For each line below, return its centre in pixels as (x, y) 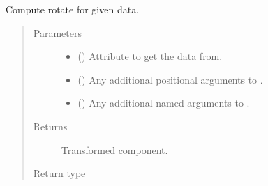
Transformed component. (114, 149)
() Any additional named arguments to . (164, 103)
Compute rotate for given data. (73, 9)
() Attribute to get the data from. (150, 56)
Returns (50, 126)
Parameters (57, 32)
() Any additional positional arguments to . (170, 79)
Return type (59, 173)
